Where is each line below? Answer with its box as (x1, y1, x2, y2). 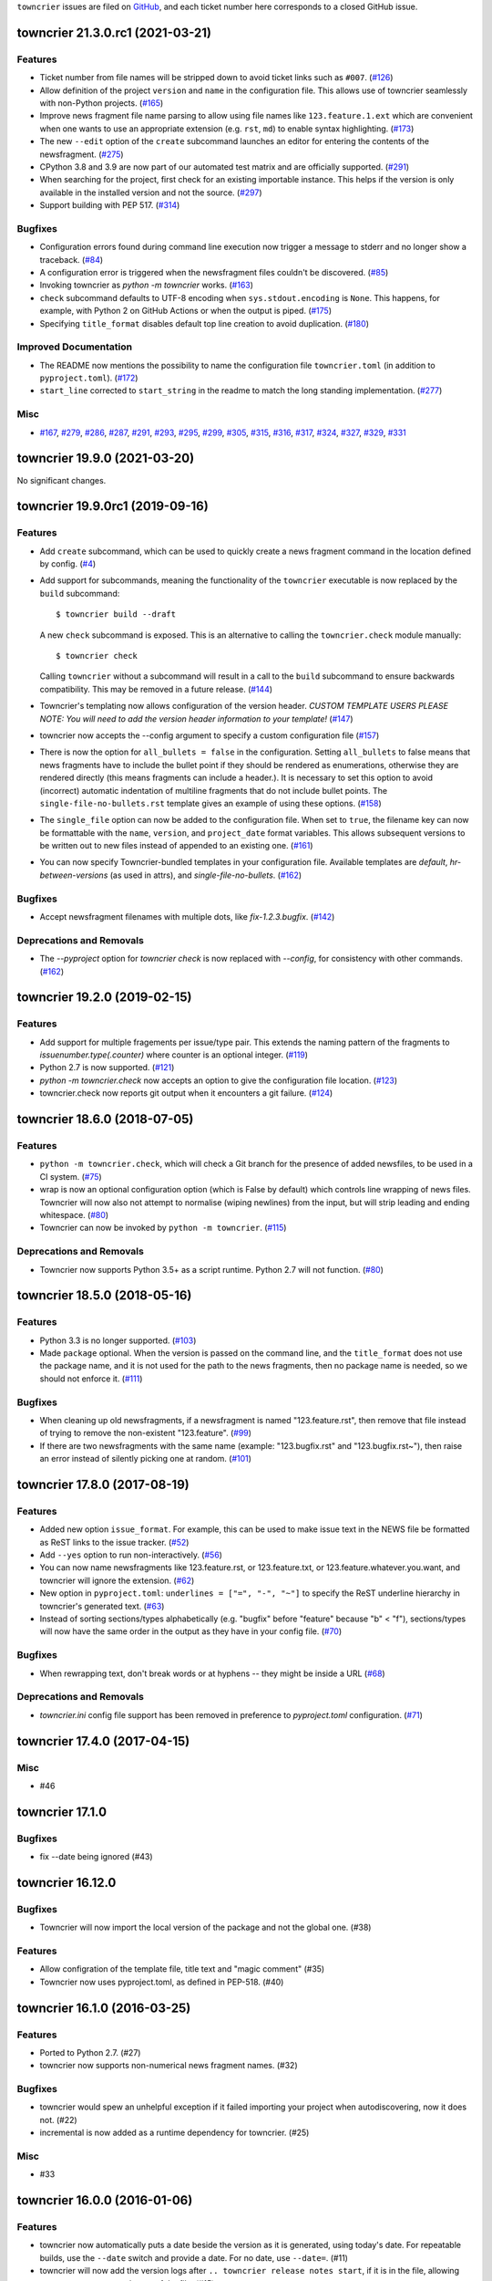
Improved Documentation (16, 340, 133, 353)
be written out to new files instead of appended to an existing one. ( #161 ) (39, 840, 313, 851)
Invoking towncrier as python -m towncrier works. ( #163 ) (39, 279, 254, 291)
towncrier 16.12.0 (16, 1875, 117, 1890)
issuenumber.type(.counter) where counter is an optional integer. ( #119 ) (39, 1049, 309, 1060)
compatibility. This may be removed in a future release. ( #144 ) (39, 683, 273, 694)
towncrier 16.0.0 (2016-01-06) (16, 2192, 193, 2208)
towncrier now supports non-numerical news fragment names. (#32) (39, 2060, 298, 2071)
